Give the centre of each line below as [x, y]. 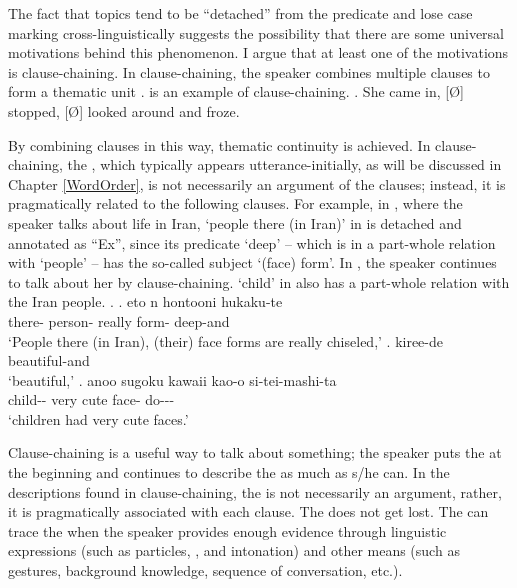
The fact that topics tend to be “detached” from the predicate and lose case [240, 13]
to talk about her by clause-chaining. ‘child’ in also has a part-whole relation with [259, 281]
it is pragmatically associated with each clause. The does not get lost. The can [248, 511]
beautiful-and [49, 360]
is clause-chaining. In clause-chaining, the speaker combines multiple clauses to [249, 71]
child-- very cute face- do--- [91, 399]
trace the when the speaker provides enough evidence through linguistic [227, 530]
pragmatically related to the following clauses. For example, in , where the [235, 203]
